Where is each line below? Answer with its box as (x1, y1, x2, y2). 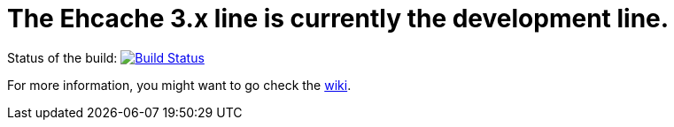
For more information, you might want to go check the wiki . (7, 77, 352, 93)
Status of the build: (7, 49, 118, 65)
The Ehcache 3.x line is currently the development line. (7, 4, 670, 34)
